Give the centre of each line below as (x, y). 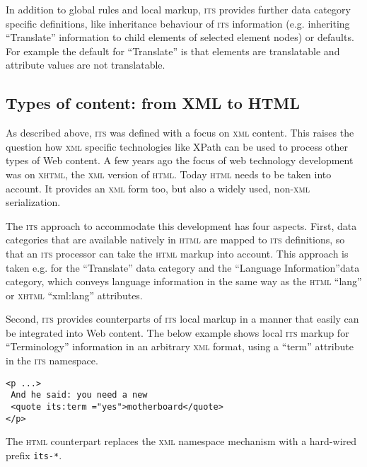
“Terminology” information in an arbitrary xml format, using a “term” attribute (180, 346)
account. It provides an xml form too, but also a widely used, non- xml (158, 188)
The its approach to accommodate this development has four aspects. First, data (181, 225)
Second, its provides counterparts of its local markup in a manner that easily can (182, 319)
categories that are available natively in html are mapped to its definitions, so (175, 240)
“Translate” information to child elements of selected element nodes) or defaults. (180, 37)
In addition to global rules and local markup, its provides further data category (178, 9)
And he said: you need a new (79, 395)
